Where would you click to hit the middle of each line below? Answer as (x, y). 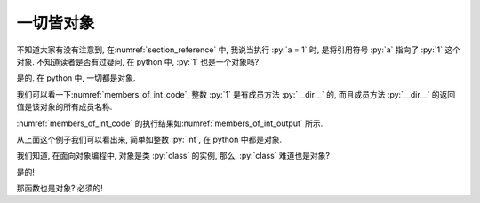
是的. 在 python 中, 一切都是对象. (76, 78)
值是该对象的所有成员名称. (64, 107)
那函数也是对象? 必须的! (60, 188)
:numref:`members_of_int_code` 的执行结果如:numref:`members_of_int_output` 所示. (170, 123)
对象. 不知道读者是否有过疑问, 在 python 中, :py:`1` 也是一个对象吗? (138, 61)
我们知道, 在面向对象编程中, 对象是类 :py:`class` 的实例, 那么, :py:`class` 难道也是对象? (173, 156)
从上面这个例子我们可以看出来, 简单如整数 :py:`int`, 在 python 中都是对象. (149, 139)
